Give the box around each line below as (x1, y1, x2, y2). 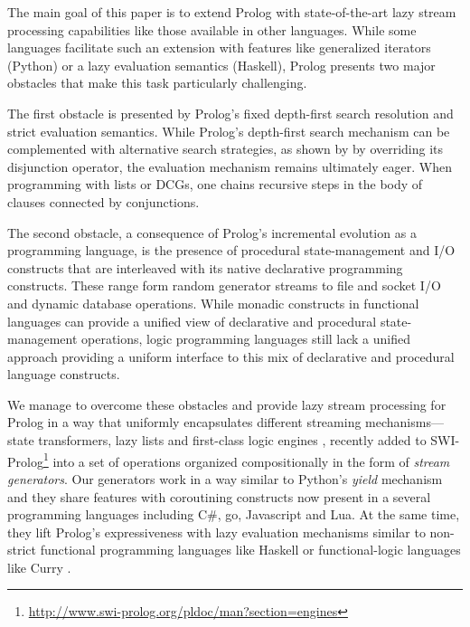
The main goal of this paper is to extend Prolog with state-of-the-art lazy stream (7, 3, 456, 21)
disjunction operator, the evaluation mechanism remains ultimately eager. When (7, 157, 452, 176)
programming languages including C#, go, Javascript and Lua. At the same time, (7, 505, 460, 524)
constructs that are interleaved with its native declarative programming (7, 258, 403, 277)
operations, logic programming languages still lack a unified (81, 329, 411, 348)
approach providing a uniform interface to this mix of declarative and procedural (7, 347, 455, 366)
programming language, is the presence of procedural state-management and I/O (7, 241, 456, 260)
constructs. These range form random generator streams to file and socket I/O (7, 276, 441, 295)
